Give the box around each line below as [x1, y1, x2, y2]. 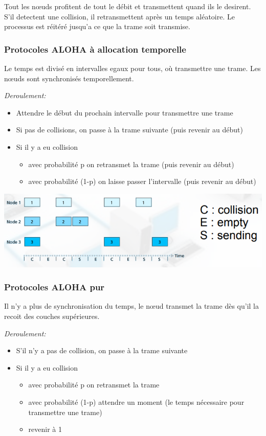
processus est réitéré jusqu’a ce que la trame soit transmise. [4, 21, 190, 32]
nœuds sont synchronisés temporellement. [4, 73, 134, 83]
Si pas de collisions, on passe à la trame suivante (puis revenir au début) [16, 124, 243, 135]
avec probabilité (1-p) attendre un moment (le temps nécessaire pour [28, 396, 245, 407]
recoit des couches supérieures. [4, 310, 100, 321]
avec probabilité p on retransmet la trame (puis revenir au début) [28, 158, 234, 169]
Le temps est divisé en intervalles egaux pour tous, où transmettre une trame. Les [4, 63, 261, 73]
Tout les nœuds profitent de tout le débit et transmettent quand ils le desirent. [4, 1, 251, 11]
